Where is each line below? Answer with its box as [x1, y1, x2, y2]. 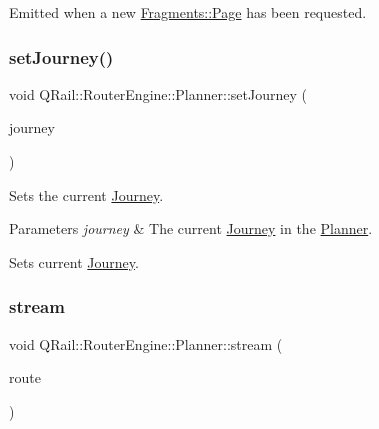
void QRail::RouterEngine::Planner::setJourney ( [9, 83, 307, 104]
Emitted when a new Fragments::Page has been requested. [9, 2, 367, 22]
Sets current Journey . [9, 251, 139, 272]
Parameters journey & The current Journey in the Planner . [9, 218, 373, 239]
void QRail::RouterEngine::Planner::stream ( [9, 333, 283, 354]
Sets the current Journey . [9, 184, 164, 205]
